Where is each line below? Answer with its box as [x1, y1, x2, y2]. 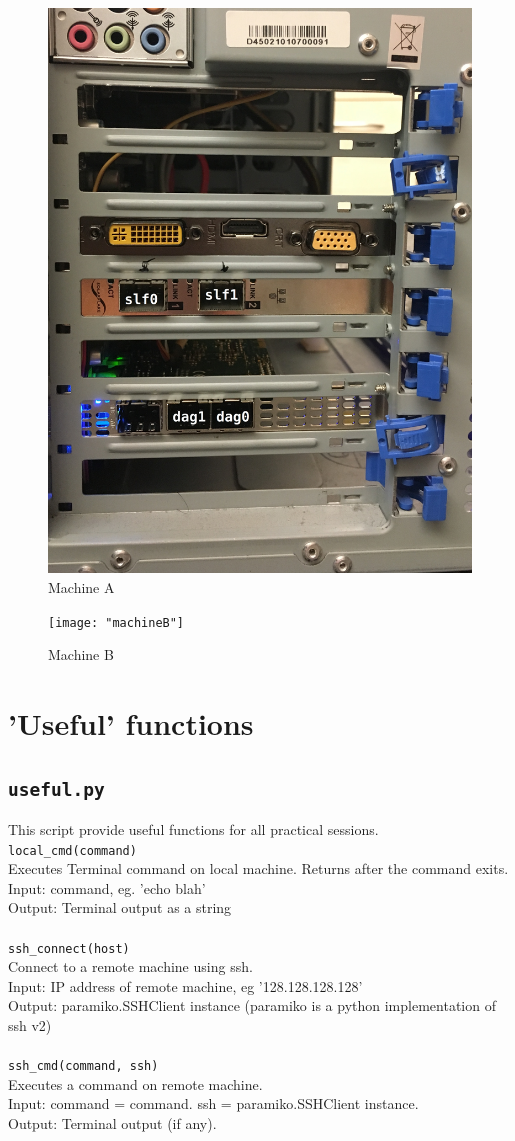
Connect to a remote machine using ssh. [8, 956, 253, 977]
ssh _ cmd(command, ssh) [8, 1059, 159, 1074]
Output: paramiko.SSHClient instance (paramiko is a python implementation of [8, 995, 496, 1016]
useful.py [8, 778, 105, 800]
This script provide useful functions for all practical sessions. [8, 818, 379, 839]
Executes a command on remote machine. [8, 1073, 263, 1094]
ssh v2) [8, 1014, 52, 1035]
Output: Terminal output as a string [8, 897, 232, 918]
